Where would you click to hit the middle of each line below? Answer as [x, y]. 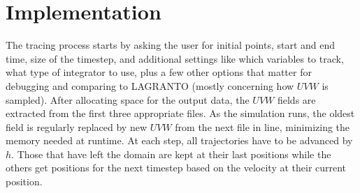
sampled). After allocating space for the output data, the [128, 99]
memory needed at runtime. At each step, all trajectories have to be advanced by [179, 140]
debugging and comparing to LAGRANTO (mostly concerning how [150, 85]
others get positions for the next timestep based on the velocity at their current [176, 168]
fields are [296, 99]
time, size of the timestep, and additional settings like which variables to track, [175, 58]
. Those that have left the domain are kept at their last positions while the [171, 154]
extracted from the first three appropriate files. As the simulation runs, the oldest [180, 113]
